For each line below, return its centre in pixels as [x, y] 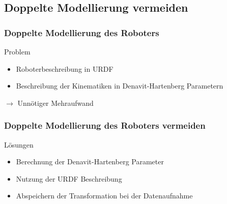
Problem [17, 51]
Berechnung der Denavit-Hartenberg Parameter [90, 162]
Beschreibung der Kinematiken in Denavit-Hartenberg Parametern [120, 86]
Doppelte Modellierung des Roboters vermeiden [105, 125]
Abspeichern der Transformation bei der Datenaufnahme [104, 196]
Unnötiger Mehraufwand [55, 103]
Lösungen [19, 144]
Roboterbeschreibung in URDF [65, 68]
